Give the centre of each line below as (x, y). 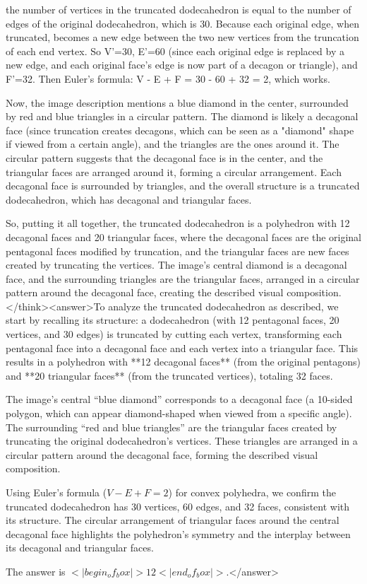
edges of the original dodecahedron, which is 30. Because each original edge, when (183, 23)
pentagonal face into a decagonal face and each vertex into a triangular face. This (182, 348)
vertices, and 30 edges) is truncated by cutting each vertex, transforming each (174, 334)
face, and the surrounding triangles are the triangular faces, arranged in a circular (183, 278)
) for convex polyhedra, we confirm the (252, 492)
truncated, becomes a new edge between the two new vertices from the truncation (182, 37)
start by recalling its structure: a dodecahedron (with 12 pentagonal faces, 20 (173, 320)
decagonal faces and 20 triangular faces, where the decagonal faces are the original (184, 236)
